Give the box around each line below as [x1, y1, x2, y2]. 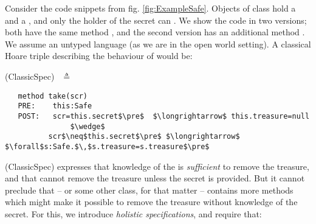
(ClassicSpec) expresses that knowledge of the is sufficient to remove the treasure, [5, 159, 309, 172]
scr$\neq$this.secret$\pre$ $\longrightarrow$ [48, 132, 240, 141]
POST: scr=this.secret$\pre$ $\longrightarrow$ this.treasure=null [18, 111, 310, 121]
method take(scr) [18, 91, 88, 100]
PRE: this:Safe [18, 102, 92, 111]
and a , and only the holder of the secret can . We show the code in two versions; [5, 13, 307, 26]
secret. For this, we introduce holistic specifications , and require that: [5, 207, 262, 220]
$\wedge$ [70, 122, 105, 131]
